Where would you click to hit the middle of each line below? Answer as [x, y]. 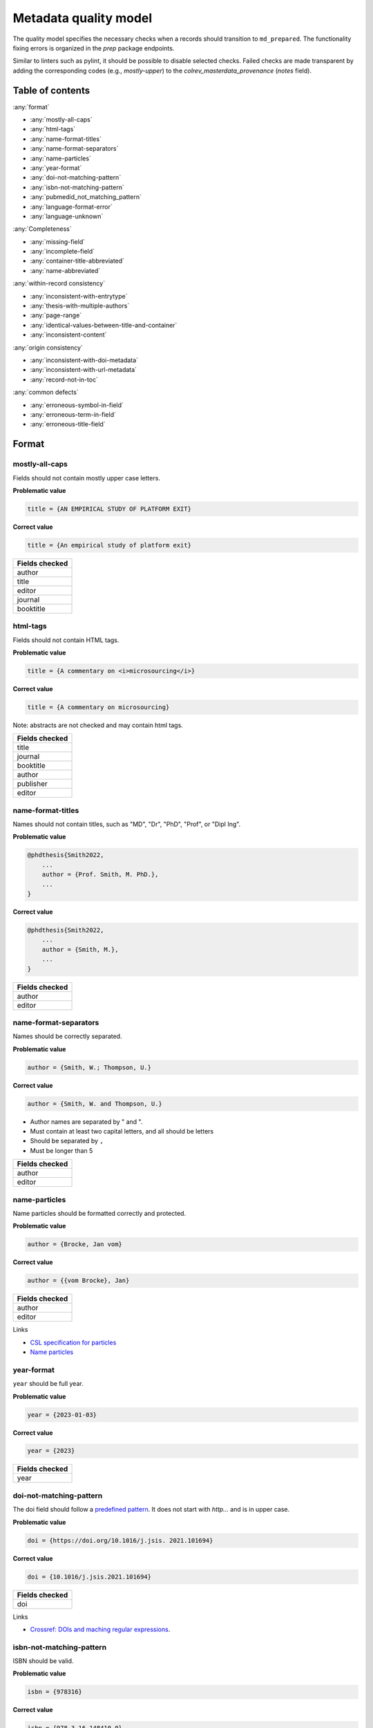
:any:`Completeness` [42, 229]
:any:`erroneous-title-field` [68, 424]
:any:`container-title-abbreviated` [77, 261]
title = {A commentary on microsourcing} [98, 707]
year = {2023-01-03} [62, 1415]
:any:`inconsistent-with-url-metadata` [84, 370]
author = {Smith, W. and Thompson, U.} [95, 1104]
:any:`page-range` [56, 315]
